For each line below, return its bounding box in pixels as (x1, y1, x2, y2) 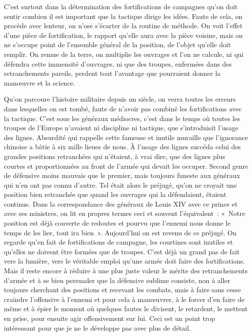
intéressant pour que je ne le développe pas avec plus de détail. (4, 322, 191, 333)
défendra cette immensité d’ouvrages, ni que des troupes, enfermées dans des (4, 58, 232, 69)
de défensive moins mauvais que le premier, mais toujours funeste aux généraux (4, 170, 240, 180)
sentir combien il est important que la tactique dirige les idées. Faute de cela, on (4, 11, 243, 21)
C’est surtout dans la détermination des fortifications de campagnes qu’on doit (4, 1, 238, 11)
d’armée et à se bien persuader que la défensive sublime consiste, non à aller (4, 275, 231, 285)
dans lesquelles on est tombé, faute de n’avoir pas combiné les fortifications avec (4, 103, 242, 113)
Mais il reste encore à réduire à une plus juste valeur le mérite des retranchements (4, 265, 248, 276)
